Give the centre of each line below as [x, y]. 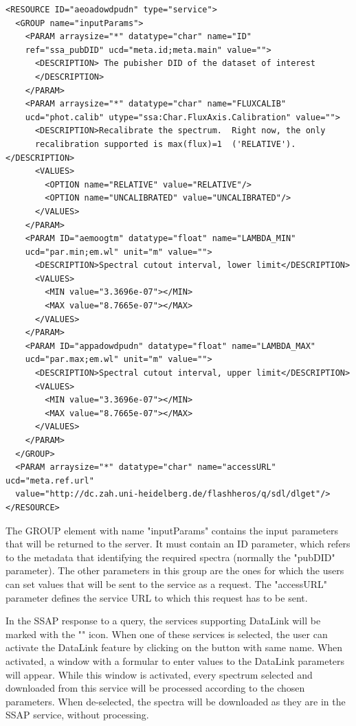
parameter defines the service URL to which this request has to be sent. [157, 597]
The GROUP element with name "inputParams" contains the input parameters [172, 530]
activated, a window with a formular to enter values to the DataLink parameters [175, 660]
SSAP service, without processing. [77, 715]
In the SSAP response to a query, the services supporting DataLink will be [163, 621]
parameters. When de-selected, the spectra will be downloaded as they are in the [176, 701]
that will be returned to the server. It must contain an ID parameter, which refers [178, 544]
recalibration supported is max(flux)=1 [128, 144]
